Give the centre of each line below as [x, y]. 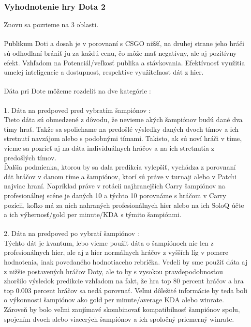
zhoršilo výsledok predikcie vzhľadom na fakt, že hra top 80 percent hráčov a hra [124, 281]
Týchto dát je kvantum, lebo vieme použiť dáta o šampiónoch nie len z [109, 242]
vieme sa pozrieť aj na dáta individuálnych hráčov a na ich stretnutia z [109, 148]
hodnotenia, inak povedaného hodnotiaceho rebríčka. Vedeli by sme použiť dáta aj [126, 262]
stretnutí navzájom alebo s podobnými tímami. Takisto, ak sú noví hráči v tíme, [123, 138]
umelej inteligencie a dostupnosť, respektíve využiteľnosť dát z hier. [104, 72]
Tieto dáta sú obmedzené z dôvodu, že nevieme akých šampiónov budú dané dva [123, 119]
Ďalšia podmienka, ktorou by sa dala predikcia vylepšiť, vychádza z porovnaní [120, 167]
